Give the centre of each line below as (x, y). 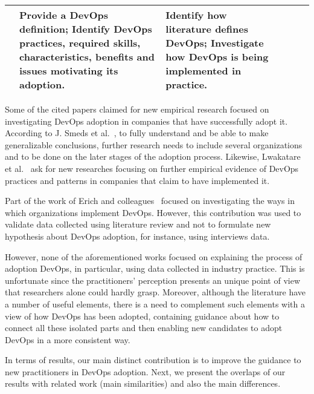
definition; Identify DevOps (86, 29)
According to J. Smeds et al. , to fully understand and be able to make (137, 133)
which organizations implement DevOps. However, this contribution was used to (153, 212)
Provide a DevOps (64, 15)
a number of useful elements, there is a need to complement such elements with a (155, 304)
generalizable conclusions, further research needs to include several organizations (154, 144)
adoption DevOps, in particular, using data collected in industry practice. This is (155, 268)
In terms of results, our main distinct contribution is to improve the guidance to (153, 360)
